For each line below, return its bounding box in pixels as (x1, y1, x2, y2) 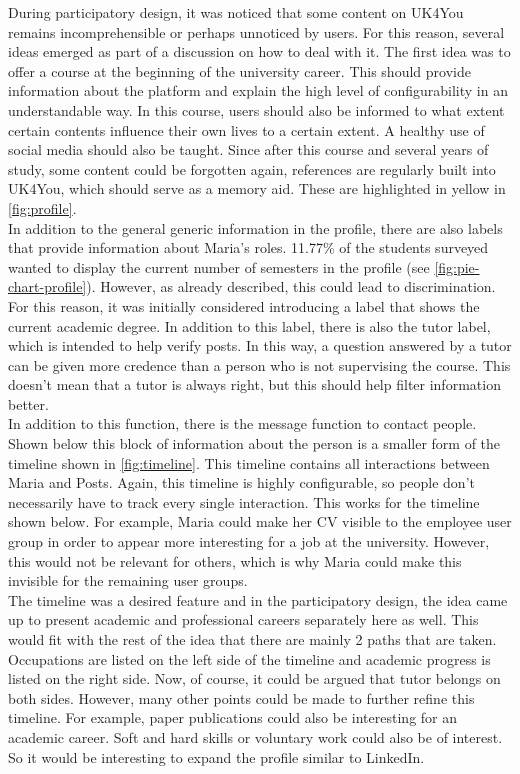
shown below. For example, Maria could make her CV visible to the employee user (8, 511, 512, 532)
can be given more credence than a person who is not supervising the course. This (8, 354, 511, 375)
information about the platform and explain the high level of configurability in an (8, 80, 508, 101)
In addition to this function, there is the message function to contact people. (8, 413, 477, 434)
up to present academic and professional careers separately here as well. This (8, 609, 479, 630)
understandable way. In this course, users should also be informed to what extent (8, 99, 505, 120)
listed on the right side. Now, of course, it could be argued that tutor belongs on (8, 668, 501, 689)
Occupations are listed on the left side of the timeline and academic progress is (8, 648, 491, 669)
